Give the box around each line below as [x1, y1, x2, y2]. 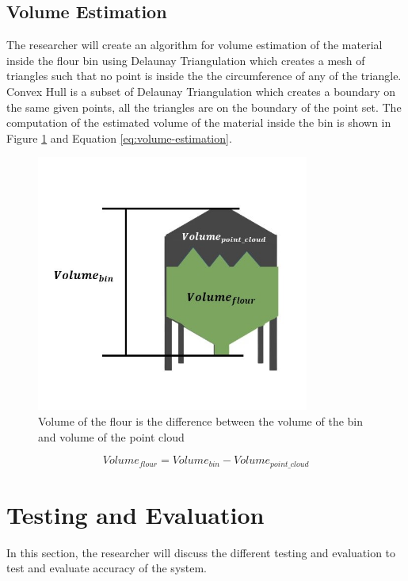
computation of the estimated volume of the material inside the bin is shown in [6, 114, 391, 131]
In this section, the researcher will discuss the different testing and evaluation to [6, 544, 396, 560]
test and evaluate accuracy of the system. [6, 560, 208, 576]
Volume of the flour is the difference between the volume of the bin [38, 413, 364, 430]
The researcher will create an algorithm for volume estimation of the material [6, 36, 383, 53]
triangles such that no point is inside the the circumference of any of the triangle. [6, 67, 402, 84]
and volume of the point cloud [38, 428, 185, 445]
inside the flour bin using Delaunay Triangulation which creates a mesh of [6, 52, 365, 68]
